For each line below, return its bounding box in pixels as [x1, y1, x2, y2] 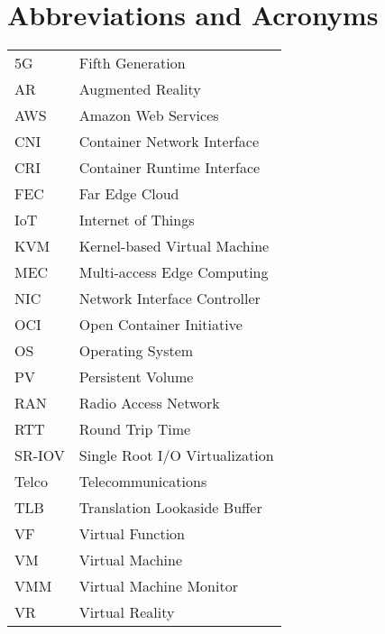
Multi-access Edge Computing [78, 262, 269, 283]
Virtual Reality [78, 602, 175, 623]
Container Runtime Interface [78, 157, 261, 179]
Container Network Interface [78, 131, 260, 152]
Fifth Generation [78, 52, 186, 74]
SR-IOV [14, 445, 65, 466]
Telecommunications [78, 471, 207, 492]
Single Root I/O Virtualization [78, 445, 274, 466]
